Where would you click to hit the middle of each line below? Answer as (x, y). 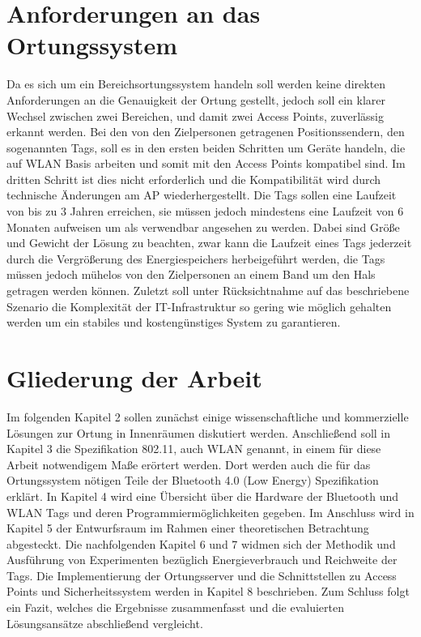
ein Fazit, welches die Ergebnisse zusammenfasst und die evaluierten (176, 607)
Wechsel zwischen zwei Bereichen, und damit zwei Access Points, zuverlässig (196, 115)
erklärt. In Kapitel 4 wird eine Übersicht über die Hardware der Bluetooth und (203, 496)
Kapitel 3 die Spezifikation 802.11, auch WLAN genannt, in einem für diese (194, 449)
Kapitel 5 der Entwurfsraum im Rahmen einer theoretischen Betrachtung (188, 528)
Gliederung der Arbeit (134, 378)
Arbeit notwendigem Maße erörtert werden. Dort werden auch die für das (189, 464)
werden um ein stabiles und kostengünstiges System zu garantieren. (174, 322)
